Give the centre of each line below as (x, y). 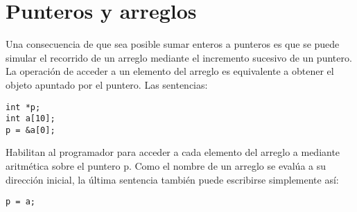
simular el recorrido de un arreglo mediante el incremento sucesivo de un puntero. (179, 57)
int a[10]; (31, 119)
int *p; (23, 107)
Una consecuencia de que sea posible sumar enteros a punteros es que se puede (173, 44)
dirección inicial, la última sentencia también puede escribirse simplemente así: (172, 179)
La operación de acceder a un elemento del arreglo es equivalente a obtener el (170, 71)
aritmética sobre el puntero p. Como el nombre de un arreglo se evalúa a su (166, 166)
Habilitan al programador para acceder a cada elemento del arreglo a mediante (173, 152)
